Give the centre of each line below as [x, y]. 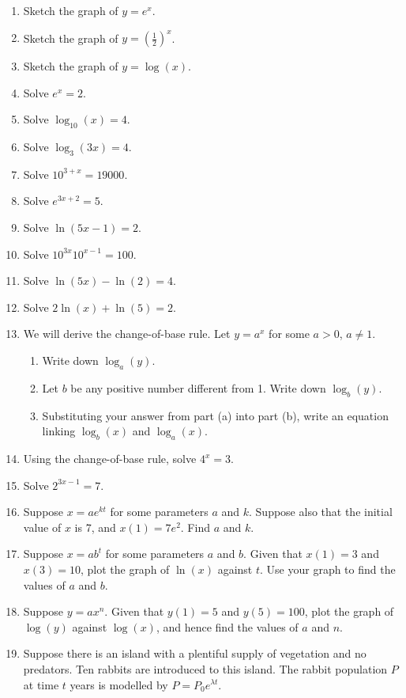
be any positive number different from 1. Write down [198, 387]
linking [59, 431]
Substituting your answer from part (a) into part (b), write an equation [215, 415]
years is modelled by [119, 684]
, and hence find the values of [227, 626]
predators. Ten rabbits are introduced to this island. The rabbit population [205, 668]
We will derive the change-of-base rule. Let [127, 334]
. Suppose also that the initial [321, 512]
